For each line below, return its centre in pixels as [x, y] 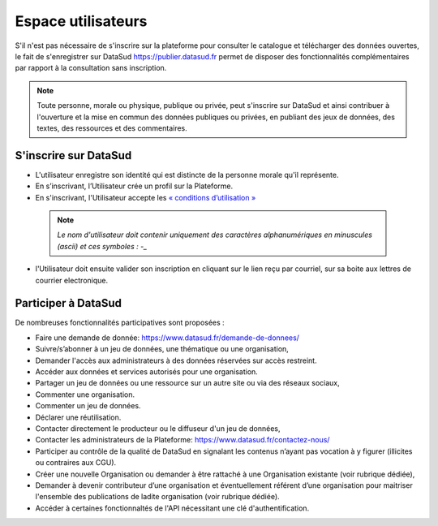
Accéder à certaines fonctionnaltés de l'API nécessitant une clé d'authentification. [172, 508]
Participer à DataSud [68, 303]
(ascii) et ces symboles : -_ [102, 246]
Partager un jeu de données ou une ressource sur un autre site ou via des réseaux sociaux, [187, 383]
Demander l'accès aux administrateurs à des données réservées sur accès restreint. [176, 360]
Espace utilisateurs [81, 21]
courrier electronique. [72, 280]
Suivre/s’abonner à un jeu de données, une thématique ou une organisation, [162, 349]
